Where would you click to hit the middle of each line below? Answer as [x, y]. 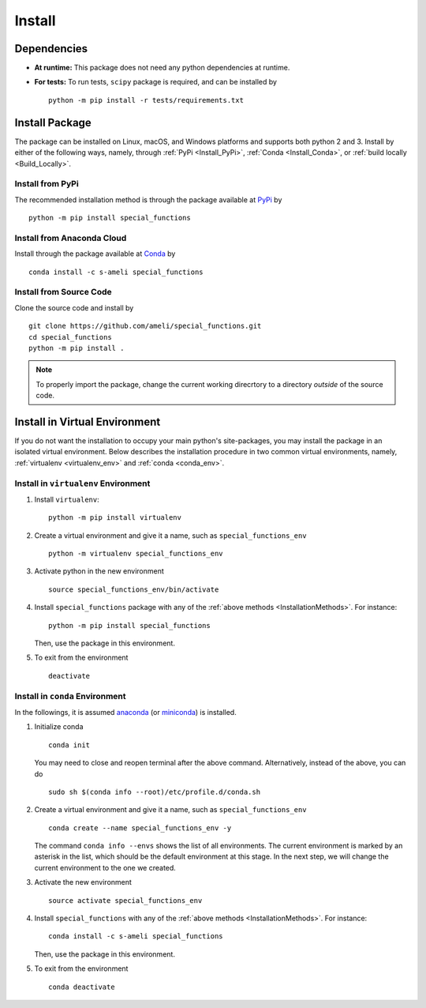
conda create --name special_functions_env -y [140, 828]
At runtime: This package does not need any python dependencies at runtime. [162, 68]
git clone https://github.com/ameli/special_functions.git [145, 326]
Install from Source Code [63, 292]
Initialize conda [59, 727]
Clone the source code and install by [74, 307]
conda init [69, 745]
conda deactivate [82, 987]
